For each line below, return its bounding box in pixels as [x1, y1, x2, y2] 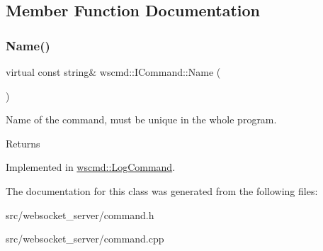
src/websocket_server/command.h [6, 207, 154, 222]
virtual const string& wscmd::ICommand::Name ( [6, 65, 221, 79]
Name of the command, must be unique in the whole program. [6, 112, 277, 127]
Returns [6, 135, 40, 150]
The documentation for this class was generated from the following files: [6, 183, 318, 198]
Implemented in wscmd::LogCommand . [6, 160, 176, 174]
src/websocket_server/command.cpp [6, 231, 164, 246]
